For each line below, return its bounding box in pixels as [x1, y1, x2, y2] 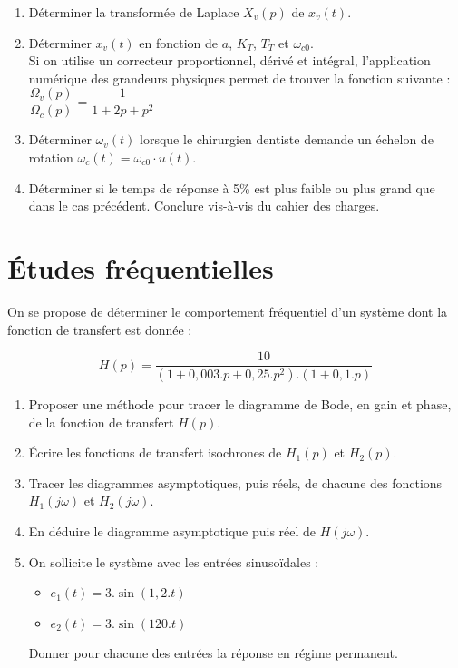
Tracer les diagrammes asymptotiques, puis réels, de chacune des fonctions [28, 473, 443, 492]
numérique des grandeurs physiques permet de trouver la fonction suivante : [28, 68, 451, 87]
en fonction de [139, 33, 219, 52]
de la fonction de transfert [28, 412, 174, 431]
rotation [28, 148, 73, 167]
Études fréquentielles [7, 250, 274, 286]
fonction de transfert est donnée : [7, 319, 192, 339]
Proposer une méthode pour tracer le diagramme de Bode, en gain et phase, [28, 395, 452, 414]
